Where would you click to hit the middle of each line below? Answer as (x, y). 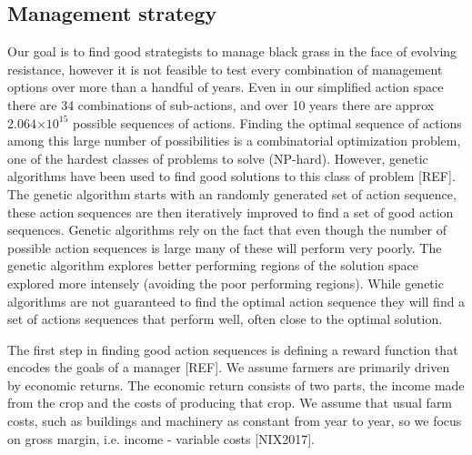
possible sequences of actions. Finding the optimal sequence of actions (267, 122)
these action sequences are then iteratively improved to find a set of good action (231, 212)
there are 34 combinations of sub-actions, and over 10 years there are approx (221, 104)
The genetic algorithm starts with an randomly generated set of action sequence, (232, 193)
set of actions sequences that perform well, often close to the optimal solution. (225, 319)
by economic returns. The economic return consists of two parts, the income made (236, 384)
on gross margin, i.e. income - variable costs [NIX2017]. (161, 438)
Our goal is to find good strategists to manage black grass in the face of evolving (232, 51)
